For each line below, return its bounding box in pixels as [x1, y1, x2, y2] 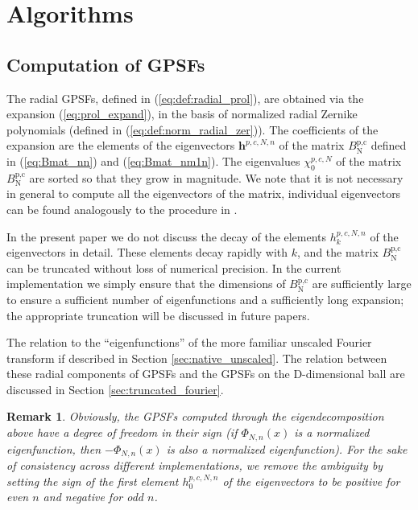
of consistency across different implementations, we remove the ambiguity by [6, 456, 383, 473]
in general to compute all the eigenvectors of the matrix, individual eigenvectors [6, 185, 401, 202]
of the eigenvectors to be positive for [222, 472, 400, 489]
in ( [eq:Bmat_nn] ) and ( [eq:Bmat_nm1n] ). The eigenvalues [6, 152, 300, 169]
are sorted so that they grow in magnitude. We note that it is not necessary [29, 169, 404, 186]
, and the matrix [297, 244, 379, 261]
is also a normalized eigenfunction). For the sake [166, 440, 408, 457]
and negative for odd [43, 488, 143, 505]
